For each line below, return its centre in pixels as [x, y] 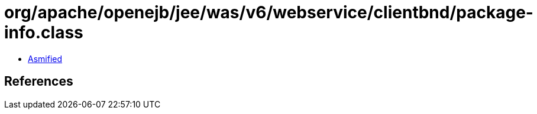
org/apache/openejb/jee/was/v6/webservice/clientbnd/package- [269, 12]
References [39, 82]
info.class [44, 32]
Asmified [45, 58]
